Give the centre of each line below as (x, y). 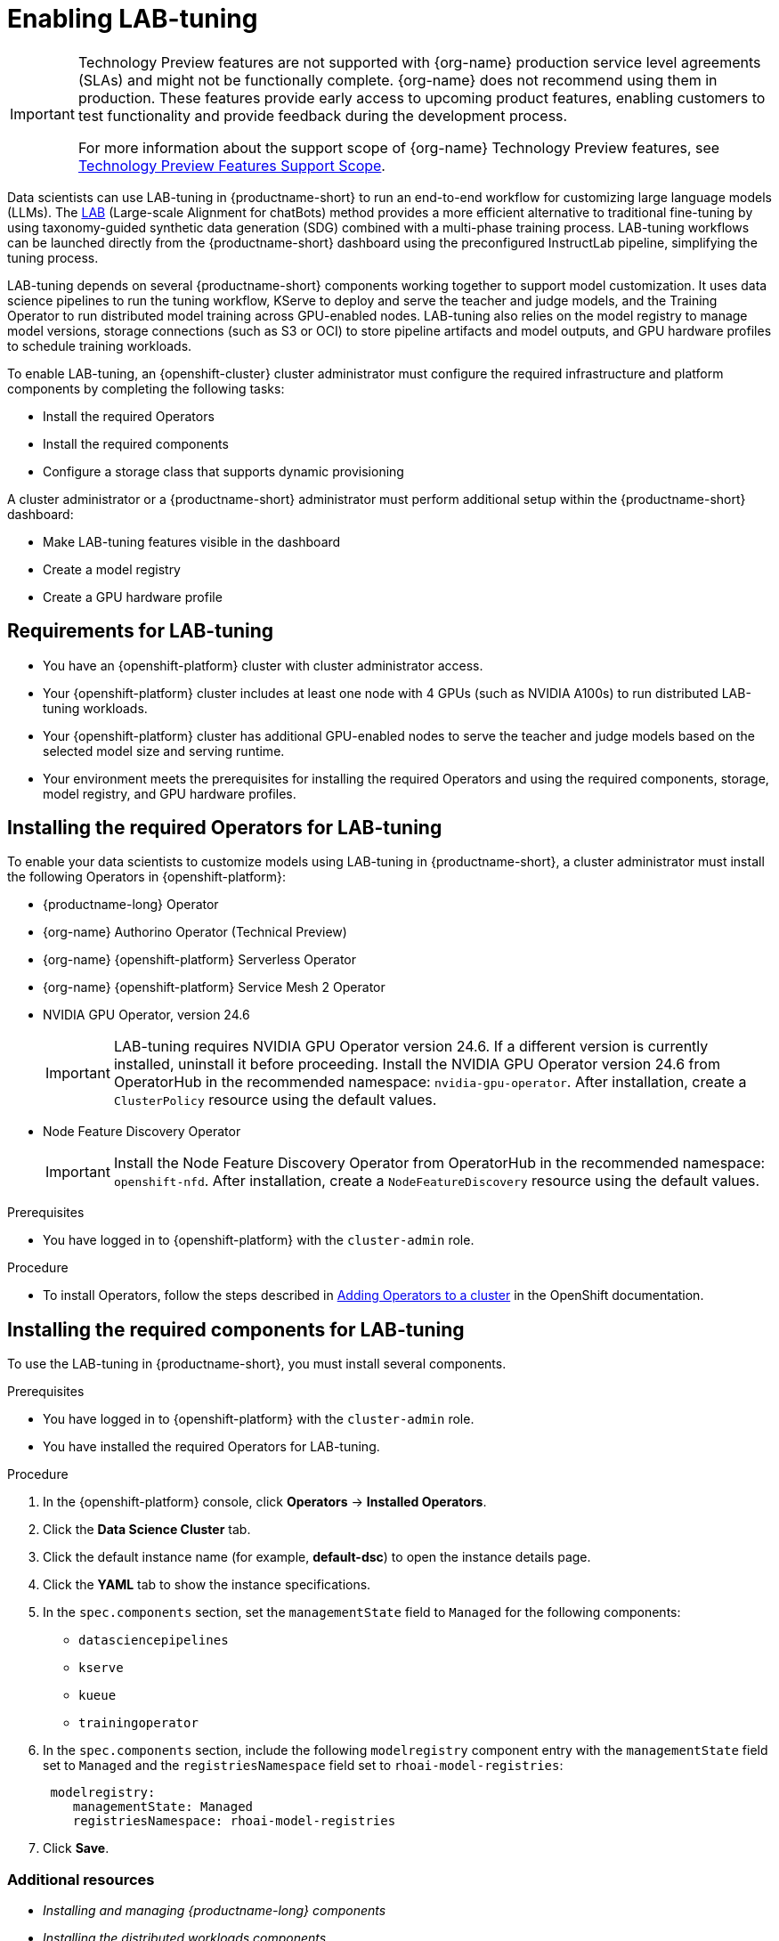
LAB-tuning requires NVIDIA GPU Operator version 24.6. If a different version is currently (411, 1047)
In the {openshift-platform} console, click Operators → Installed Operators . (265, 1502)
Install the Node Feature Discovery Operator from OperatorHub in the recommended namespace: (439, 1163)
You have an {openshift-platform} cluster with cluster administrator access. (263, 665)
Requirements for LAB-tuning (141, 631)
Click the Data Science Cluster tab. (147, 1530)
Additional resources (81, 1879)
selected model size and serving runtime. (164, 751)
